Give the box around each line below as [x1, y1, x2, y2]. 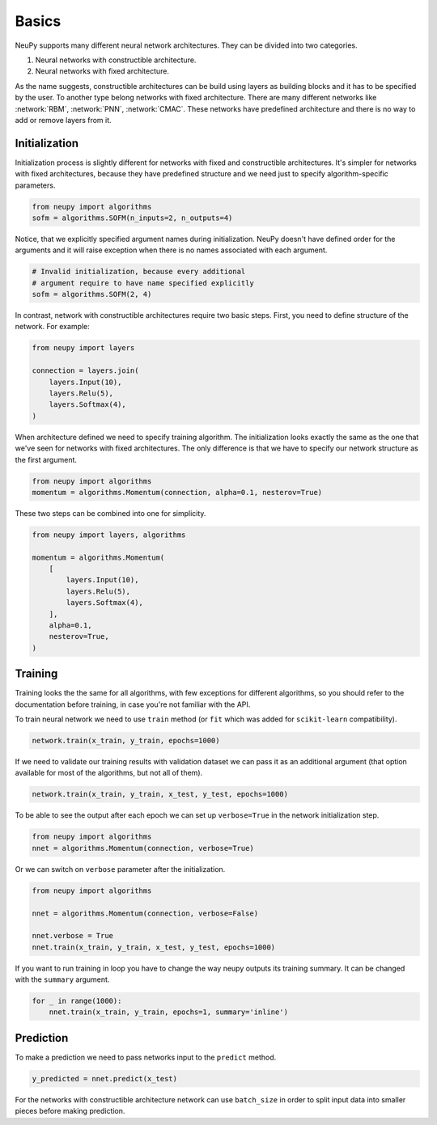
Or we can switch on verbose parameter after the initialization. [15, 864, 226, 873]
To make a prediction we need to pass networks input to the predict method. [15, 1052, 277, 1062]
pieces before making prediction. [15, 1106, 125, 1116]
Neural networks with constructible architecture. [35, 55, 197, 65]
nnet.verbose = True [32, 931, 113, 941]
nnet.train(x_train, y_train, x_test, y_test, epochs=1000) [32, 942, 276, 952]
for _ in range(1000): [32, 996, 122, 1006]
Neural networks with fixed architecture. [35, 66, 170, 76]
